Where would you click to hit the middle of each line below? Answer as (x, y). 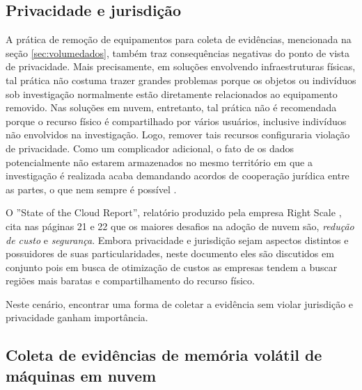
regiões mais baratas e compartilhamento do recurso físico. (130, 281)
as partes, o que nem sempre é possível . (91, 189)
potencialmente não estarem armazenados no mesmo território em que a (159, 162)
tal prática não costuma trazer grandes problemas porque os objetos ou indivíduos (181, 80)
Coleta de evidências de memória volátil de (164, 355)
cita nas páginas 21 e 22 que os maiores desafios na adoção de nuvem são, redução (180, 226)
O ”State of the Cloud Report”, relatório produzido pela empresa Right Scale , (174, 212)
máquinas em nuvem (81, 375)
